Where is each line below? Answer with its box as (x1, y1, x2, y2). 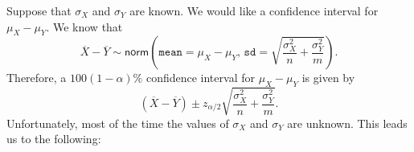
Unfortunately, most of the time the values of (6, 114, 229, 131)
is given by (301, 69, 355, 86)
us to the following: (6, 130, 101, 147)
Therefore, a (6, 69, 67, 86)
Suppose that (6, 2, 72, 18)
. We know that (46, 18, 123, 35)
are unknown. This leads (287, 114, 408, 131)
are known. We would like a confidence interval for (129, 2, 379, 18)
